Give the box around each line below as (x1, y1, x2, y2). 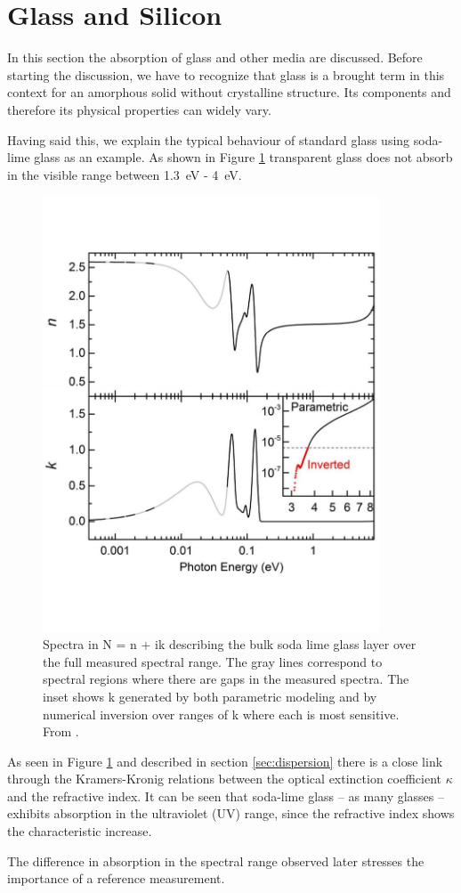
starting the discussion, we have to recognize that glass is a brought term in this (7, 65, 445, 84)
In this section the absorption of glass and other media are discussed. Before (7, 48, 423, 67)
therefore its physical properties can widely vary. (7, 100, 271, 118)
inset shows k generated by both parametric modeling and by (43, 686, 377, 705)
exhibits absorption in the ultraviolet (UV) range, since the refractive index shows (7, 804, 455, 823)
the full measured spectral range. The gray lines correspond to (43, 652, 383, 670)
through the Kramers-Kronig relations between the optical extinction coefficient (7, 769, 442, 788)
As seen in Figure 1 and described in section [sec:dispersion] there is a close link (7, 751, 443, 770)
